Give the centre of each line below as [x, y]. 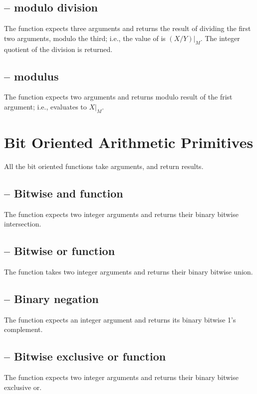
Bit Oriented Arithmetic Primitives [129, 142]
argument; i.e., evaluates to [45, 106]
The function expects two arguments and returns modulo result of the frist [118, 97]
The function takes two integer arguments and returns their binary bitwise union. [128, 272]
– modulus [31, 76]
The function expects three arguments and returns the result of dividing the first [128, 28]
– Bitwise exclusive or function [85, 356]
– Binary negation [51, 299]
